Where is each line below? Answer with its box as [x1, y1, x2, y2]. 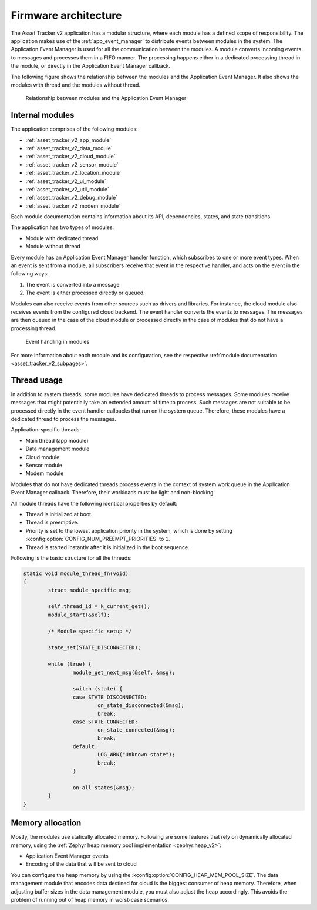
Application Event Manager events [25, 852, 109, 859]
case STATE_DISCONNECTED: [72, 693, 147, 700]
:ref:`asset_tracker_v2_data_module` [25, 144, 113, 151]
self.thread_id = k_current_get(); [48, 603, 151, 610]
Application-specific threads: [11, 426, 82, 433]
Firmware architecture [11, 9, 122, 22]
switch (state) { [72, 686, 123, 692]
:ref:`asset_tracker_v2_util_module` [25, 185, 110, 192]
